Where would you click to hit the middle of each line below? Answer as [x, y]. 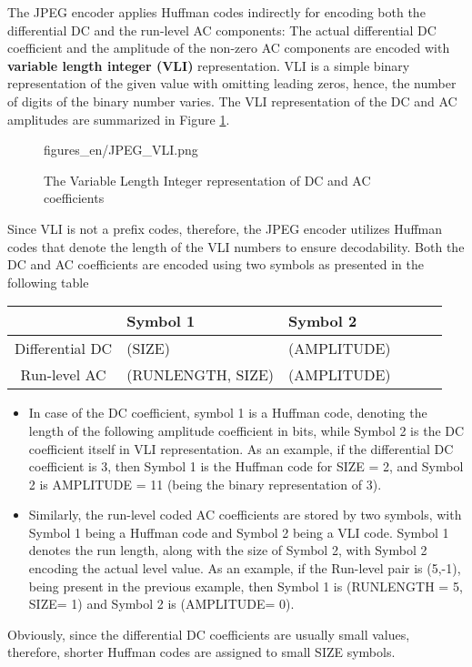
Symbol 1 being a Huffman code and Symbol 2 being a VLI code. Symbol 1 [239, 532]
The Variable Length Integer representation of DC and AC [207, 180]
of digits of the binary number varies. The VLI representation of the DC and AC [232, 101]
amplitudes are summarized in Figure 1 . [119, 119]
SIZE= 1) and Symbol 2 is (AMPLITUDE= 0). [161, 604]
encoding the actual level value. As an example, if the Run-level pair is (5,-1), [245, 568]
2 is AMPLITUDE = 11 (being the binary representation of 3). [205, 484]
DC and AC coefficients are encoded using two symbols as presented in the [216, 264]
